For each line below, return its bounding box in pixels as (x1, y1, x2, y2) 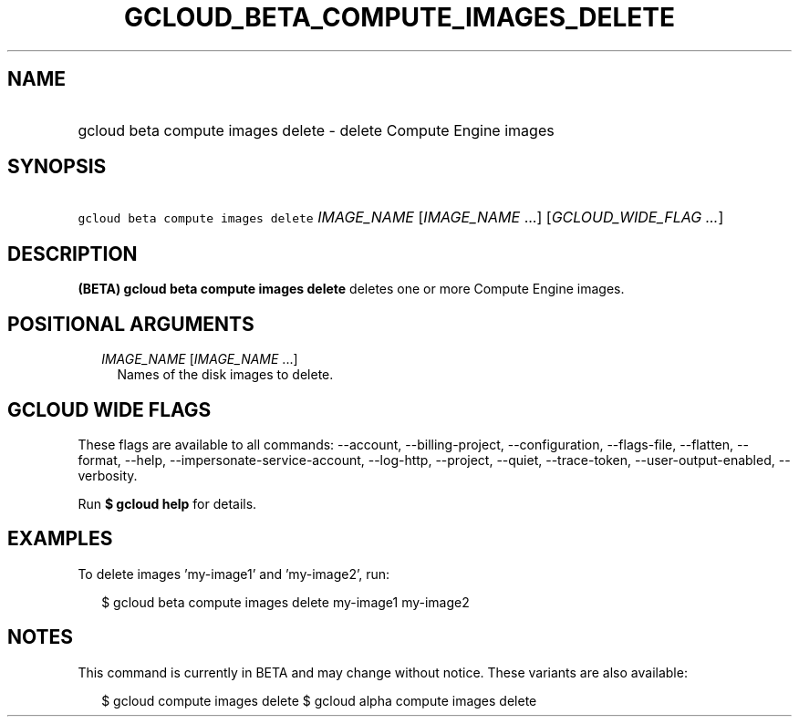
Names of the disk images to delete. (117, 367, 334, 383)
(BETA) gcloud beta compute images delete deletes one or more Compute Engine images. (78, 281, 625, 297)
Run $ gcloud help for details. (78, 495, 257, 512)
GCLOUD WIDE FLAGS (7, 398, 212, 421)
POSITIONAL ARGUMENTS (7, 312, 254, 336)
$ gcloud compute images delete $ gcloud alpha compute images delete (101, 692, 537, 708)
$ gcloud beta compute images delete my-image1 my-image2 (101, 594, 470, 610)
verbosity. (78, 467, 138, 483)
